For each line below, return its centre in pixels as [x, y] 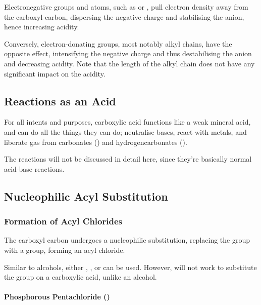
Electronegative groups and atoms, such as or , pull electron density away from [126, 7]
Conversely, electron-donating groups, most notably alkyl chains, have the [118, 43]
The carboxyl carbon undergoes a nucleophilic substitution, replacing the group [127, 240]
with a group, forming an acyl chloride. [65, 250]
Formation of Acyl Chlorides [63, 221]
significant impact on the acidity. [55, 73]
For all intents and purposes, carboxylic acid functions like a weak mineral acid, [127, 122]
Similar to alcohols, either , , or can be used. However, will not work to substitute [130, 267]
